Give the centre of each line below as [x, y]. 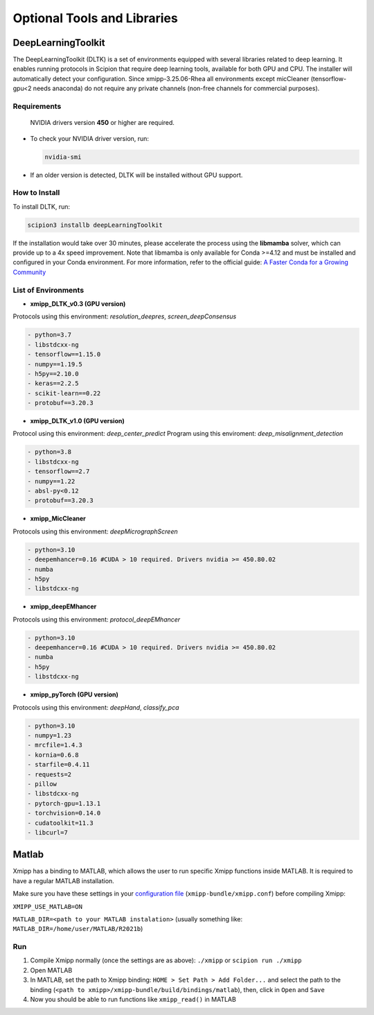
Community [29, 272]
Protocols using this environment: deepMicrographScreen [95, 531]
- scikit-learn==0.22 [64, 393]
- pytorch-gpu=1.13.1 [64, 803]
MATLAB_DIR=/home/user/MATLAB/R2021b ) [78, 929]
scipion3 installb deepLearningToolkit [95, 225]
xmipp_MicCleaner [58, 519]
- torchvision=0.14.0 [64, 813]
